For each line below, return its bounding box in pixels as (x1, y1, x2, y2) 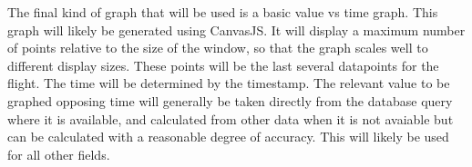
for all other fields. (7, 144, 110, 163)
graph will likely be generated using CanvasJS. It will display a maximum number (7, 20, 466, 39)
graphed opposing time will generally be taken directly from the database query (7, 91, 453, 110)
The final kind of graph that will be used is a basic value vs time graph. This (7, 3, 438, 21)
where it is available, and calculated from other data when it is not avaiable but (7, 109, 454, 128)
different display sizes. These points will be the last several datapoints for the (7, 55, 439, 74)
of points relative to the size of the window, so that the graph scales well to (7, 38, 428, 57)
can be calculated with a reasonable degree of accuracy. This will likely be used (7, 127, 449, 146)
